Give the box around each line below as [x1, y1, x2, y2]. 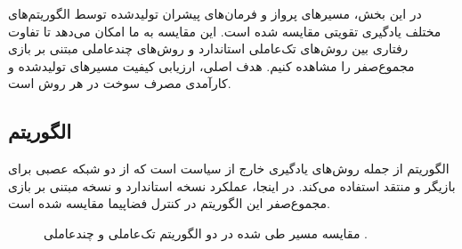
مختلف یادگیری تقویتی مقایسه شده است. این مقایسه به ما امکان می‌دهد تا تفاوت [8, 21, 442, 40]
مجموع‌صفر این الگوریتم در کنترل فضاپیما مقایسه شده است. [8, 194, 330, 213]
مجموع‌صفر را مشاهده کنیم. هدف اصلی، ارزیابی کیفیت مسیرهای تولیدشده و [8, 56, 415, 75]
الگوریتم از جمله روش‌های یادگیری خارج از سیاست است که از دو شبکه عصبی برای [8, 159, 450, 178]
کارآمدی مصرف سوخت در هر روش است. [8, 74, 231, 92]
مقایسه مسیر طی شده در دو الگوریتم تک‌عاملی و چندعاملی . [44, 223, 368, 242]
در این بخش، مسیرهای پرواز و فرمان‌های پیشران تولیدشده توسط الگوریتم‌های [8, 4, 422, 22]
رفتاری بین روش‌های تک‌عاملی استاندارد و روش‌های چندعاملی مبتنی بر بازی [8, 39, 409, 58]
